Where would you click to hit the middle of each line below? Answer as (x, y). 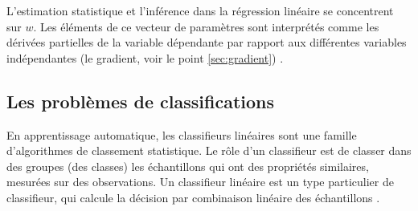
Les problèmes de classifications (141, 101)
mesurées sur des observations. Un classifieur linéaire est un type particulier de (200, 182)
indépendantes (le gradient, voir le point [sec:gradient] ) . (145, 57)
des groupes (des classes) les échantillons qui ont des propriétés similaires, (188, 166)
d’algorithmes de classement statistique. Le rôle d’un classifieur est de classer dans (209, 150)
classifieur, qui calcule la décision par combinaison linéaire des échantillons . (193, 197)
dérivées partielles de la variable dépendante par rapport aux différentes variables (207, 42)
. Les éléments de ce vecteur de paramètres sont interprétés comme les (206, 26)
